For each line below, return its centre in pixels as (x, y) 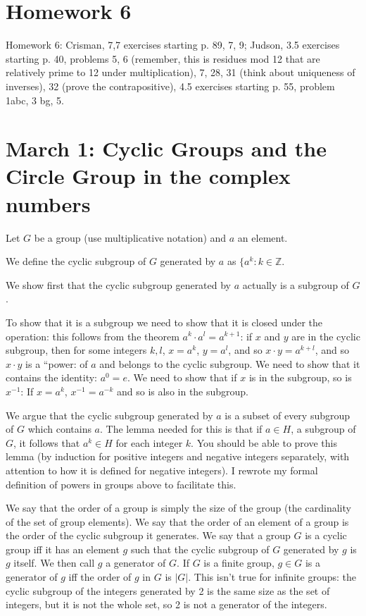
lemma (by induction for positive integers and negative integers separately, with (178, 456)
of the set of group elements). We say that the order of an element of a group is (177, 521)
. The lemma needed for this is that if (181, 429)
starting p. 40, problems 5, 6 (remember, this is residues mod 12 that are (163, 58)
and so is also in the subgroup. (183, 391)
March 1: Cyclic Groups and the (166, 148)
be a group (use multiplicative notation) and (130, 237)
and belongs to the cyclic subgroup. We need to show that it (230, 363)
